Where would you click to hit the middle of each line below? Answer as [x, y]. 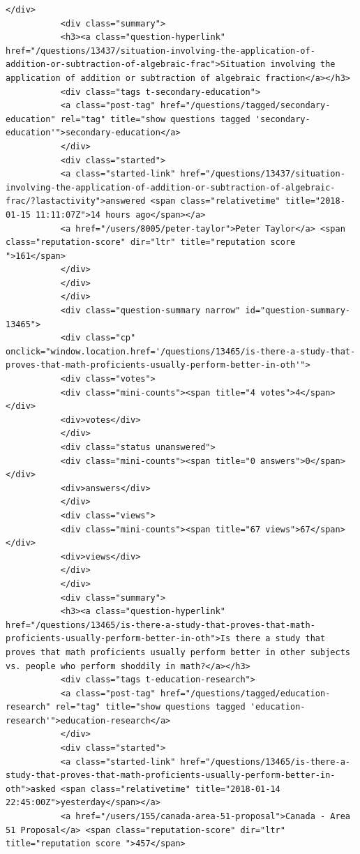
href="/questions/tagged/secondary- [245, 106]
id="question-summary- [298, 311]
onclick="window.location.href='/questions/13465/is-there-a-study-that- [181, 351]
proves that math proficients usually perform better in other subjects [178, 652]
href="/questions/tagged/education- [245, 693]
